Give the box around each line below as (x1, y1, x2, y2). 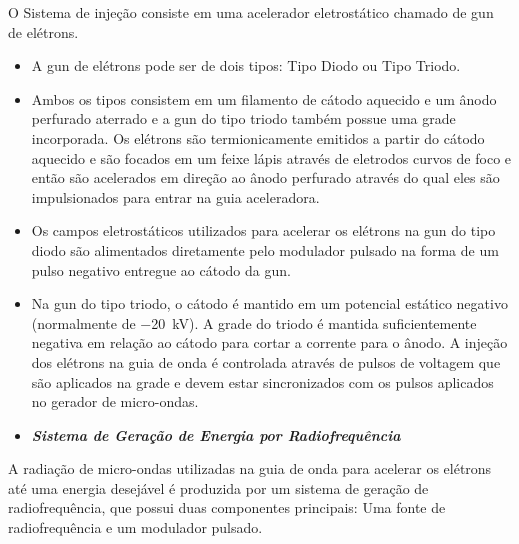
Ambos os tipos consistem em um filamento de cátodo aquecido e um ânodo (31, 88, 497, 109)
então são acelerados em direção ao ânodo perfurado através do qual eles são (31, 167, 500, 188)
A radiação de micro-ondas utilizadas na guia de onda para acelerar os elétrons (8, 458, 492, 479)
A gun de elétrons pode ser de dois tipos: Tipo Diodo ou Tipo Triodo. (31, 55, 461, 76)
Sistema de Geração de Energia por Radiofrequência (31, 424, 401, 445)
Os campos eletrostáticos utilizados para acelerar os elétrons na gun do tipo (31, 220, 496, 241)
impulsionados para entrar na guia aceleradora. (31, 186, 320, 207)
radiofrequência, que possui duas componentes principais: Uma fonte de (8, 497, 446, 518)
